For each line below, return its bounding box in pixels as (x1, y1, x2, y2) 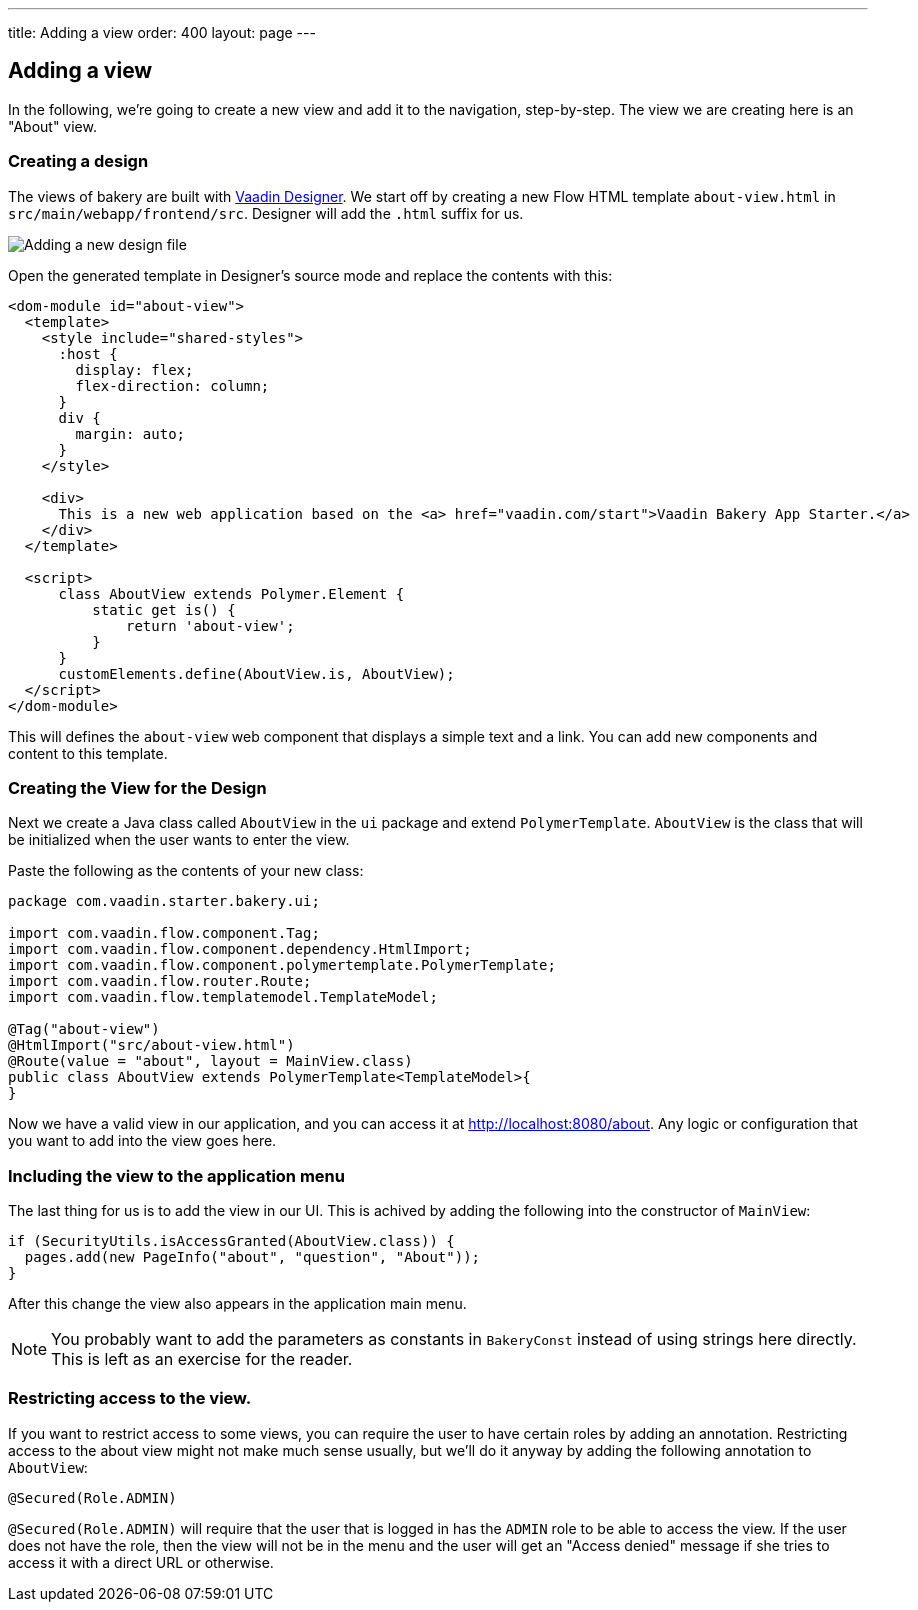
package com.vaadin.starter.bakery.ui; (8, 893, 320, 910)
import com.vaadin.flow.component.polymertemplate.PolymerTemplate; (8, 957, 556, 974)
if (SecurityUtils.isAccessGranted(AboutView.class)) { (8, 1233, 455, 1250)
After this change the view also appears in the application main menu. (8, 1295, 467, 1313)
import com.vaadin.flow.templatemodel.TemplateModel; (8, 989, 438, 1006)
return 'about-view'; (126, 617, 295, 634)
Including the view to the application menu (8, 1165, 345, 1186)
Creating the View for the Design (8, 777, 267, 798)
